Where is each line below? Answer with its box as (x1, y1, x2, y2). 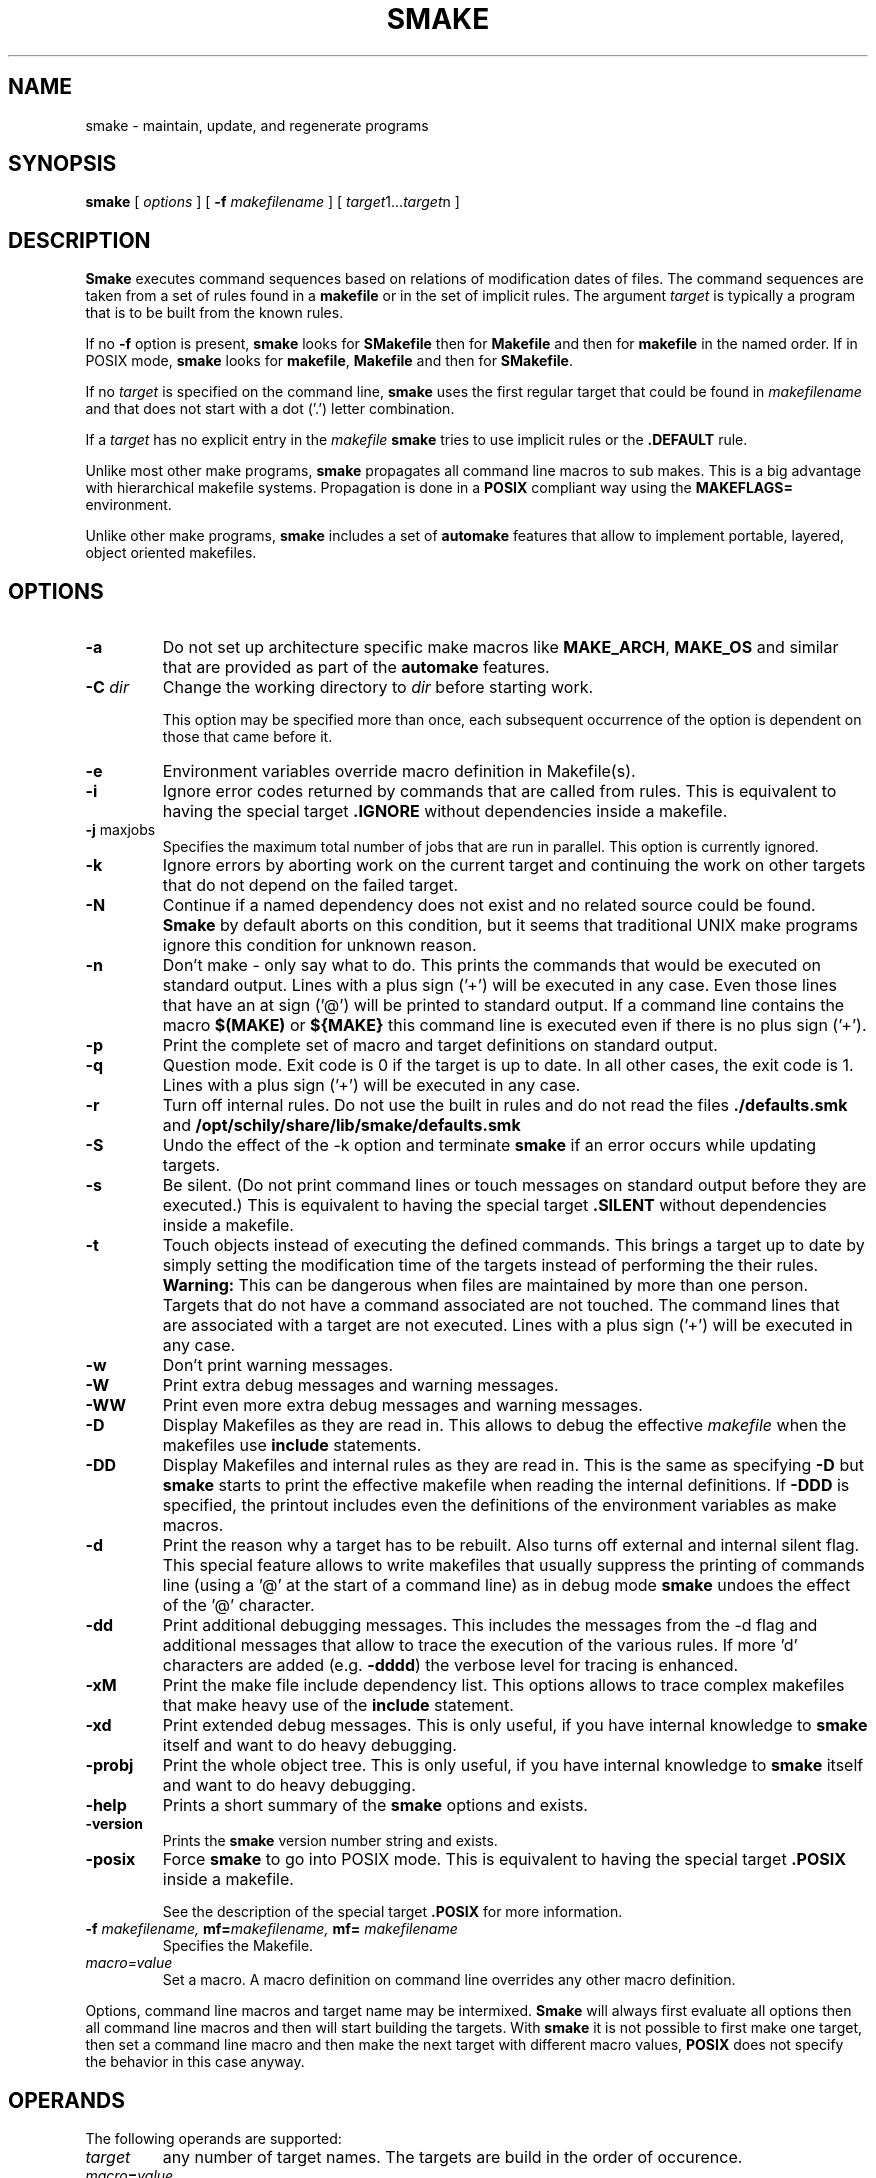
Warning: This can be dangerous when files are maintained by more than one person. (162, 1275, 809, 1296)
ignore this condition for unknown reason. (162, 935, 477, 956)
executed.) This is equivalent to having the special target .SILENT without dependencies (162, 1195, 827, 1216)
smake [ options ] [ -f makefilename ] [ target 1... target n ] (85, 193, 460, 211)
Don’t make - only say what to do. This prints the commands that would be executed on (162, 955, 821, 976)
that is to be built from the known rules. (85, 304, 344, 322)
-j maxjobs (85, 821, 156, 839)
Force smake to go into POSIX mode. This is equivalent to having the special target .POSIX (162, 1849, 847, 1870)
